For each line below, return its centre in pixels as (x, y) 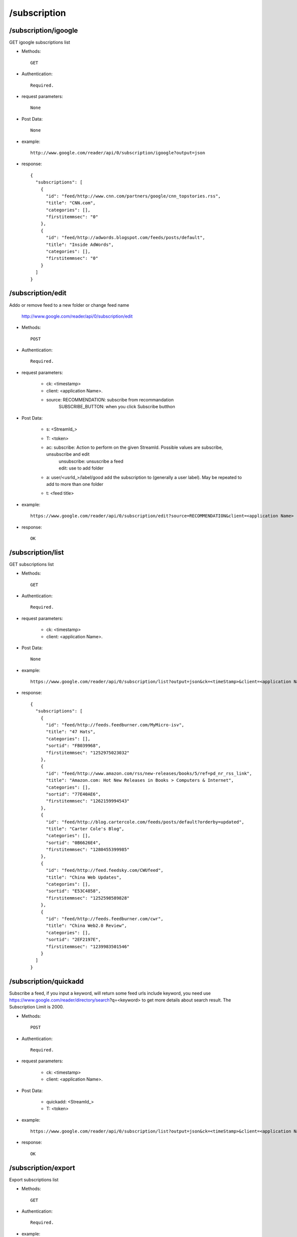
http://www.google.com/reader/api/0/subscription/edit (77, 316)
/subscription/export (42, 1168)
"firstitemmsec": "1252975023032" (88, 753)
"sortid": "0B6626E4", (73, 843)
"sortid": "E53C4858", (73, 891)
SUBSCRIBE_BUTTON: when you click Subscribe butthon (117, 407)
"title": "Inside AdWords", (80, 244)
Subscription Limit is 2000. (37, 1007)
